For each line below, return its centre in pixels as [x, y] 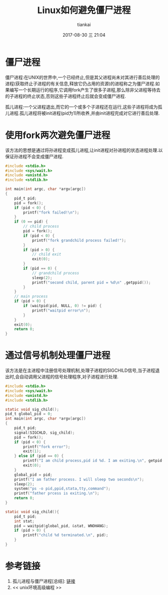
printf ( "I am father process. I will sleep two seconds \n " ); [79, 479]
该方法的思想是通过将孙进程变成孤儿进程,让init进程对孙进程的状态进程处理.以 [84, 150]
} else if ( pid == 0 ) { [39, 456]
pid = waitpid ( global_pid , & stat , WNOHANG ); [61, 526]
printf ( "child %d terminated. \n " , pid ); [66, 535]
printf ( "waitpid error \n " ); [61, 310]
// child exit [46, 254]
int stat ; [24, 521]
